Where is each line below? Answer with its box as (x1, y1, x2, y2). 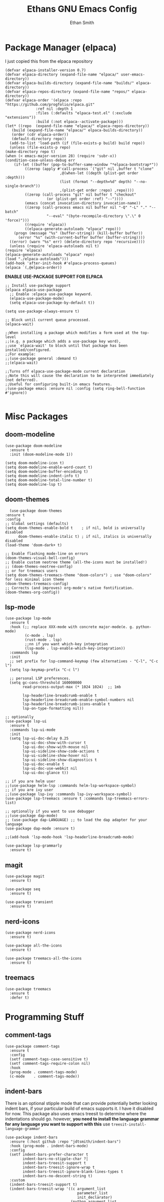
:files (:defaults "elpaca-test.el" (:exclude (36, 110, 132, 116)
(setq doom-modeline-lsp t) (5, 482, 62, 487)
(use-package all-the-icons (5, 943, 62, 948)
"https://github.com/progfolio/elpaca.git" (5, 102, 95, 107)
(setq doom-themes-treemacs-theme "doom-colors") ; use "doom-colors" (5, 573, 152, 577)
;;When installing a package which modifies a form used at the (5, 330, 139, 335)
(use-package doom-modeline (5, 443, 62, 448)
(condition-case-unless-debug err (5, 158, 76, 163)
